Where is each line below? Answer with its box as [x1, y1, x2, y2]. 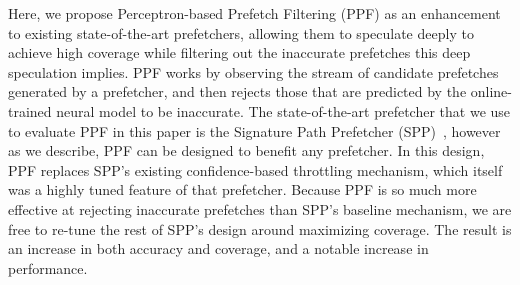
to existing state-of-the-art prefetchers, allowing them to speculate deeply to [8, 22, 474, 43]
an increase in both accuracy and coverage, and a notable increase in [8, 238, 429, 259]
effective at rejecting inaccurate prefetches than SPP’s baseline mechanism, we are [8, 198, 512, 219]
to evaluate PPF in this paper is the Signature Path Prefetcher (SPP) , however [8, 120, 501, 141]
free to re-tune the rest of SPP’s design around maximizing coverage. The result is [8, 218, 512, 239]
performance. [8, 257, 88, 278]
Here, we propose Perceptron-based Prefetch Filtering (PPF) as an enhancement [8, 3, 501, 23]
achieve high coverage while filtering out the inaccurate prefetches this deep [8, 42, 471, 63]
